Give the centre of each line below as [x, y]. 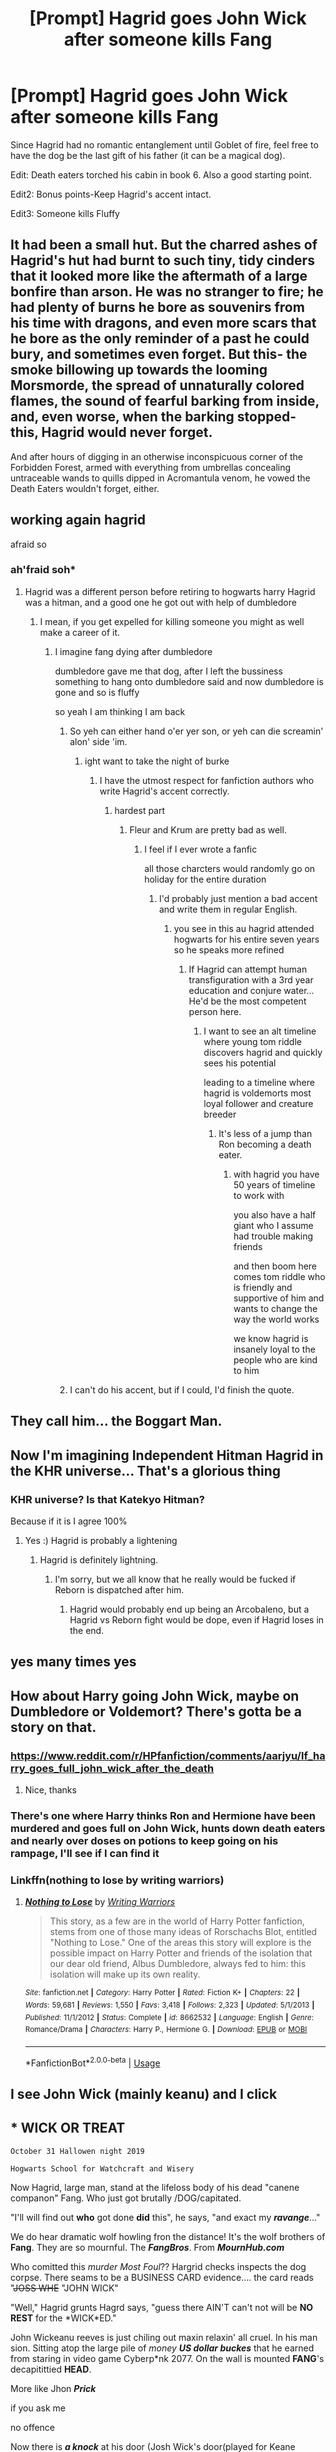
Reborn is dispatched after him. [119, 1589]
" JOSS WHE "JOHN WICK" [64, 2288]
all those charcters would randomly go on [230, 868]
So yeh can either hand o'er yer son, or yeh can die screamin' [196, 731]
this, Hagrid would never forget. [111, 432]
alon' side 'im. [98, 741]
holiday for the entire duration [205, 879]
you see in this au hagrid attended [244, 928]
